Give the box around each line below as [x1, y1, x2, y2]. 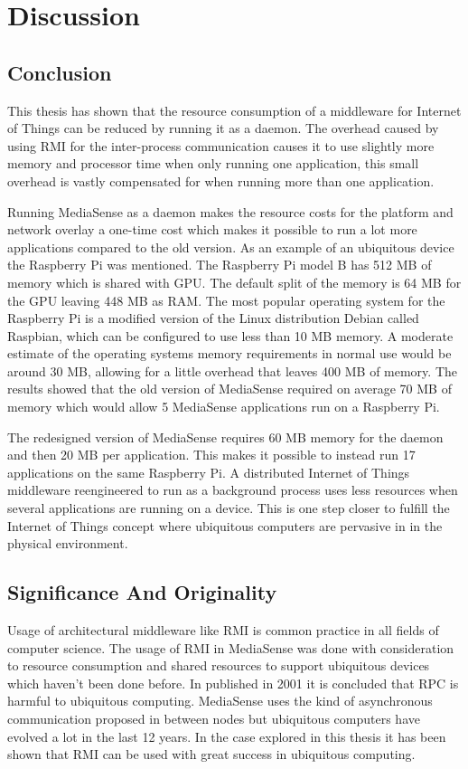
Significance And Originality [7, 578, 277, 606]
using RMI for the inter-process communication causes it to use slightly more [7, 136, 435, 155]
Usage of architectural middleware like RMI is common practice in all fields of [7, 621, 439, 640]
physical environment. [7, 534, 128, 553]
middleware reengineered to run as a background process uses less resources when [7, 480, 458, 499]
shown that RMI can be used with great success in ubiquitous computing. [7, 745, 416, 764]
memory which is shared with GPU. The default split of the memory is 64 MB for [7, 272, 462, 291]
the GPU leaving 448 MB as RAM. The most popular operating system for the [7, 290, 445, 309]
